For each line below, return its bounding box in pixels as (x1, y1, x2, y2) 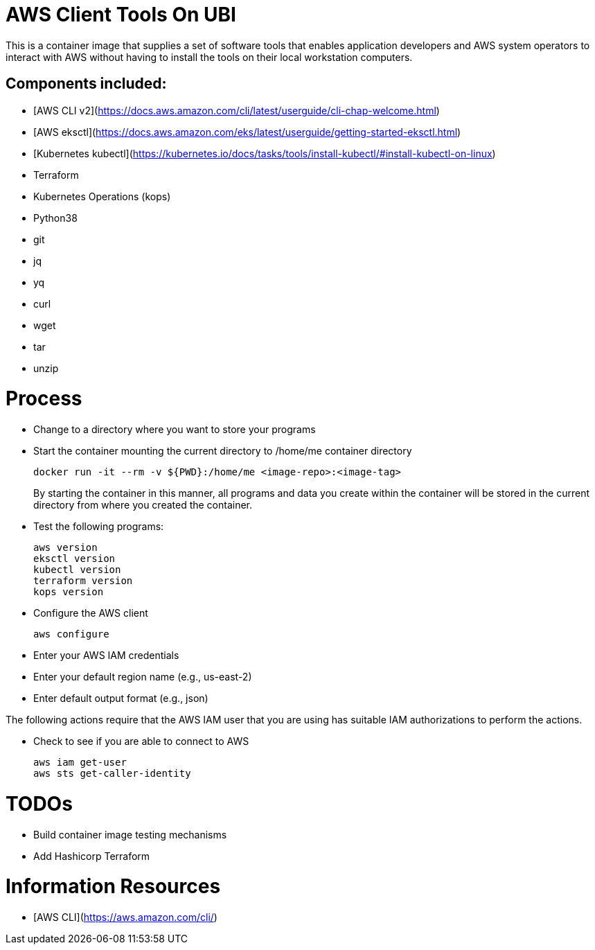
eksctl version (33, 553, 116, 565)
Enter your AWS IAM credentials (33, 649, 179, 662)
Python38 (33, 211, 78, 224)
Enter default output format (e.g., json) (33, 692, 208, 705)
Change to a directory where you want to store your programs (33, 423, 316, 436)
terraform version (33, 575, 133, 587)
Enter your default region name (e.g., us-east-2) (33, 671, 252, 683)
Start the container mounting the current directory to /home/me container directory (33, 445, 412, 457)
